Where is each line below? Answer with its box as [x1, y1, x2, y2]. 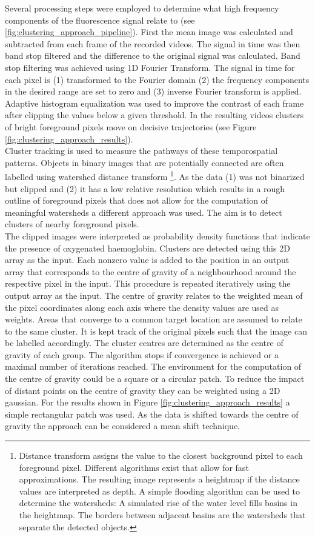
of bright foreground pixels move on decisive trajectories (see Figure [5, 120, 257, 133]
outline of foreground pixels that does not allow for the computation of [5, 194, 268, 207]
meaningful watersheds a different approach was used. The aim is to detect [5, 205, 282, 218]
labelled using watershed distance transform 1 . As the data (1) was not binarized [5, 168, 305, 182]
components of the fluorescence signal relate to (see [5, 13, 195, 26]
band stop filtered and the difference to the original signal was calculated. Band [5, 49, 300, 62]
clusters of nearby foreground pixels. [5, 218, 139, 230]
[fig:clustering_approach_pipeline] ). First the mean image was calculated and [5, 25, 293, 38]
